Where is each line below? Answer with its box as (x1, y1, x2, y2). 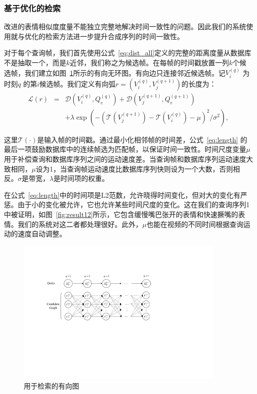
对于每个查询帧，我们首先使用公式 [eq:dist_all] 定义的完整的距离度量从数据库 (4, 47, 252, 58)
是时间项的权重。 (53, 173, 109, 183)
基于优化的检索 (4, 1, 61, 14)
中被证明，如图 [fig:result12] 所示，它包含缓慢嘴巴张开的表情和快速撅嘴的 (4, 209, 238, 219)
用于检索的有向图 (24, 381, 79, 391)
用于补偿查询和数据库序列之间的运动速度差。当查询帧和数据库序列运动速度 (4, 154, 246, 164)
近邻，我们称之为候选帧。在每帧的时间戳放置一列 (70, 57, 229, 67)
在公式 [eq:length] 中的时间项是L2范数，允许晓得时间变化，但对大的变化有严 (4, 189, 248, 200)
